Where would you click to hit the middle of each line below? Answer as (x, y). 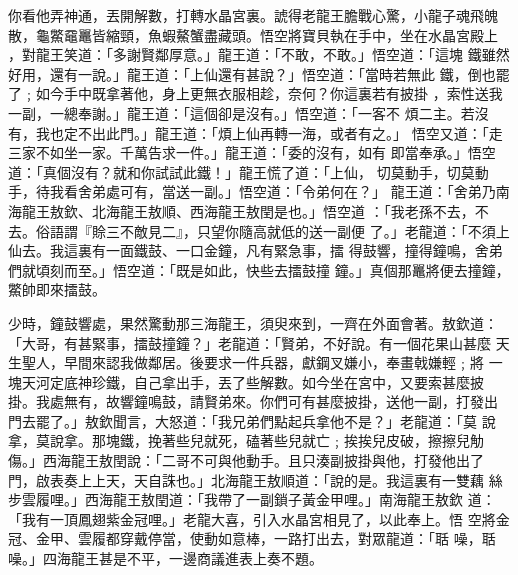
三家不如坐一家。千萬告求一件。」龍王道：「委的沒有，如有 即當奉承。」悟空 (252, 152)
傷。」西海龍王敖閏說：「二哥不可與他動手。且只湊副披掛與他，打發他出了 (246, 460)
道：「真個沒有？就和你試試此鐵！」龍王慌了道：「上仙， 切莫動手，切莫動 (248, 171)
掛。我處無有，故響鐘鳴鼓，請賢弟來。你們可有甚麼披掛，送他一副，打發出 (253, 401)
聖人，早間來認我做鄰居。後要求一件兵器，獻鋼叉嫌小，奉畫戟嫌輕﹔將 (252, 362)
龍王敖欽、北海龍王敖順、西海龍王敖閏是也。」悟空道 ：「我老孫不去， (248, 210)
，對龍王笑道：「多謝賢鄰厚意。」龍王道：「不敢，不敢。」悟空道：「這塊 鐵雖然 (259, 54)
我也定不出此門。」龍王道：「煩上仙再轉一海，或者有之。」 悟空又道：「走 (269, 132)
